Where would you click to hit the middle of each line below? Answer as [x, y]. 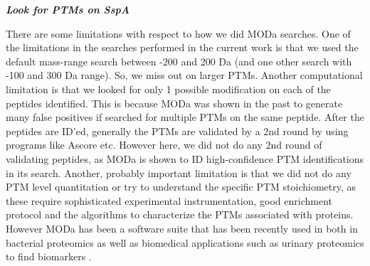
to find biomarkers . [49, 256]
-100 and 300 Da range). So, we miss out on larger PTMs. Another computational [184, 75]
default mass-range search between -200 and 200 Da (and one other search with [179, 61]
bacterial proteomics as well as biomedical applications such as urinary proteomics [185, 242]
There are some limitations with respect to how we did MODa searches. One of [178, 33]
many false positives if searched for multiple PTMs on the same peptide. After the [185, 117]
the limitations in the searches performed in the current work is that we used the [182, 47]
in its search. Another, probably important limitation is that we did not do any [179, 172]
